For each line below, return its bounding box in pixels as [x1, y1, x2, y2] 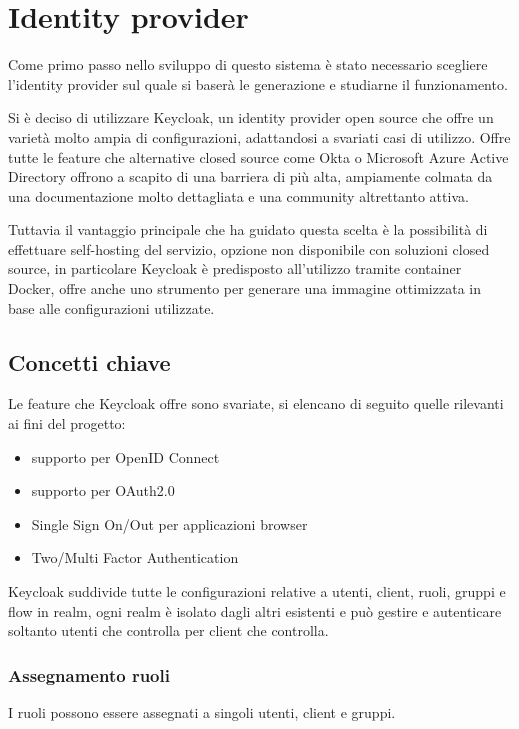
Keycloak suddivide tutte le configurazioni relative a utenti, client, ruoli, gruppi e [8, 581, 506, 602]
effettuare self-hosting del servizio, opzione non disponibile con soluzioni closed [8, 238, 490, 259]
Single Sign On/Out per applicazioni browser [31, 513, 308, 534]
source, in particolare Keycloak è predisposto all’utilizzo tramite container [8, 258, 462, 279]
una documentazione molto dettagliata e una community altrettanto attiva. [8, 185, 469, 206]
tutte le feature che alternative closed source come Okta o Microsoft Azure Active [8, 146, 509, 167]
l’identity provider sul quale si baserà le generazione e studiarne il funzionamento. [8, 73, 508, 94]
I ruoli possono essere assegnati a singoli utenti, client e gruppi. [8, 702, 396, 723]
